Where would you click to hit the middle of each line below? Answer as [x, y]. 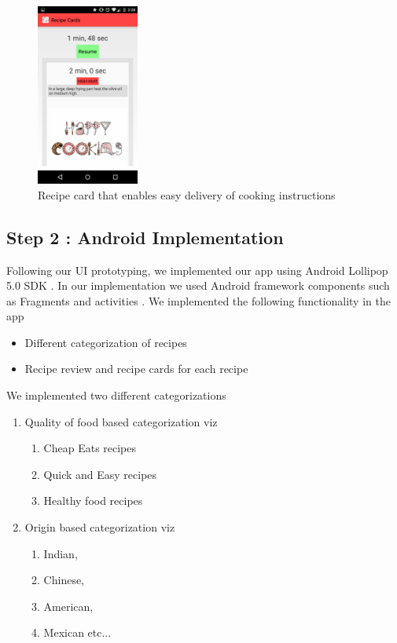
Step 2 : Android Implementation [145, 237]
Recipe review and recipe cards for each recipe [136, 369]
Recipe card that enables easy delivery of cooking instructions [187, 194]
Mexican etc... [77, 632]
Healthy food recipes [93, 501]
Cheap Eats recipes [90, 448]
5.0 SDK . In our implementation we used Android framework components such [198, 285]
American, [68, 606]
